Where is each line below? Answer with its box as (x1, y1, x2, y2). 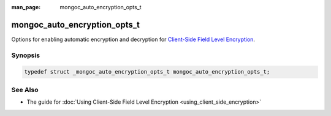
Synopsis (11, 51, 40, 60)
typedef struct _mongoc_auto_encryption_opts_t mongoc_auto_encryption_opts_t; (24, 68, 270, 75)
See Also (11, 85, 39, 94)
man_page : (11, 4, 41, 10)
